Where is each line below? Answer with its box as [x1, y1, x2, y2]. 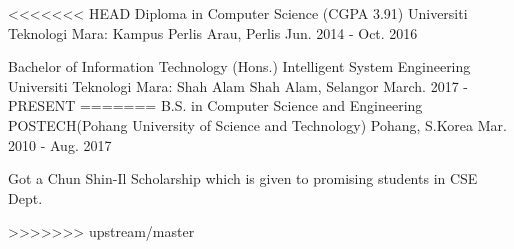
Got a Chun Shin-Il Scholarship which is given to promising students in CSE [8, 168, 478, 189]
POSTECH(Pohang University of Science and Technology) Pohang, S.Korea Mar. [8, 114, 507, 135]
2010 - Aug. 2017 [8, 134, 112, 155]
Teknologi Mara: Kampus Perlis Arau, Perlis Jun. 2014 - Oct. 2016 [8, 22, 418, 43]
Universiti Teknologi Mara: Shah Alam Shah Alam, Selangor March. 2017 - [8, 75, 468, 96]
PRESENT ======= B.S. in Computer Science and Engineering [8, 95, 423, 116]
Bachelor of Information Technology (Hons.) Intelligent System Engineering [8, 56, 471, 77]
